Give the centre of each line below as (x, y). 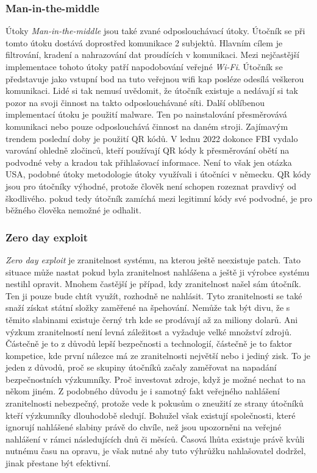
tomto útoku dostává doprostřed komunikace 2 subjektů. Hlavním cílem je (144, 42)
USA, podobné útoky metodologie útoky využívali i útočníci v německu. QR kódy (158, 174)
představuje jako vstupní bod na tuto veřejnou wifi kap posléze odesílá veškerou (155, 78)
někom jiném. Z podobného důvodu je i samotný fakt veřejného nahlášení (143, 391)
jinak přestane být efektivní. (58, 463)
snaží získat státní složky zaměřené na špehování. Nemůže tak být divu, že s (148, 308)
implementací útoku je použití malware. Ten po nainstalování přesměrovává (146, 114)
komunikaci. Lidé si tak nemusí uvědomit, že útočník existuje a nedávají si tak (152, 91)
